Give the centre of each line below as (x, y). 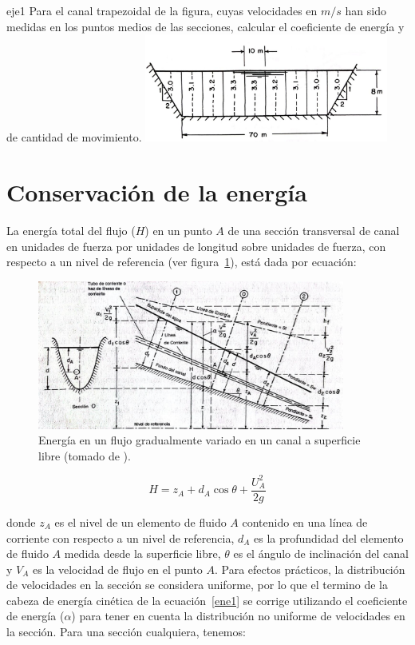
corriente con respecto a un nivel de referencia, (121, 537)
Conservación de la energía (157, 192)
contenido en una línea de (305, 522)
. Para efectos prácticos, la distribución (310, 569)
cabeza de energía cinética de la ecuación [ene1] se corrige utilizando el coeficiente (207, 600)
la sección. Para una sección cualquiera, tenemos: (126, 632)
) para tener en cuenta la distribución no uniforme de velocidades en (238, 616)
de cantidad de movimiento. (74, 137)
